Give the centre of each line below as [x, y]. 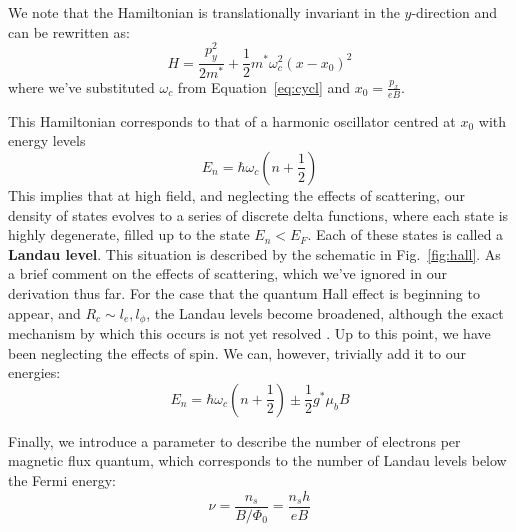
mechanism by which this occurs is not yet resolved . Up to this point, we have [249, 333]
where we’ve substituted [81, 86]
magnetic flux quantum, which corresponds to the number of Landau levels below [257, 460]
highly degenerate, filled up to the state [129, 234]
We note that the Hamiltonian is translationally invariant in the [204, 12]
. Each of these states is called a [405, 234]
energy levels [47, 140]
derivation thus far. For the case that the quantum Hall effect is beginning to [244, 292]
